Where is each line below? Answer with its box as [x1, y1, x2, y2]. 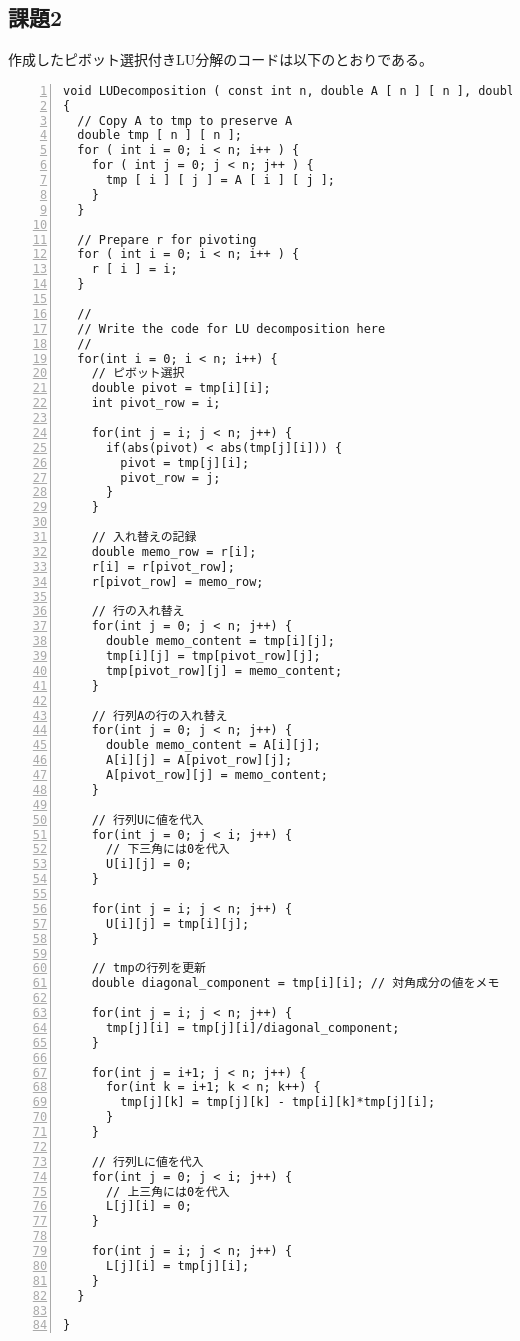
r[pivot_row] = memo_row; [91, 574, 264, 589]
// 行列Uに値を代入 [91, 812, 204, 827]
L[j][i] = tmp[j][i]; [105, 1258, 250, 1273]
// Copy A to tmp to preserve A [77, 113, 293, 128]
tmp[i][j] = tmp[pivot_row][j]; [105, 649, 321, 664]
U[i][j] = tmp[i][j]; [105, 916, 250, 931]
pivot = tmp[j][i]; [120, 455, 250, 470]
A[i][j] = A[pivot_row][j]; [105, 753, 293, 768]
